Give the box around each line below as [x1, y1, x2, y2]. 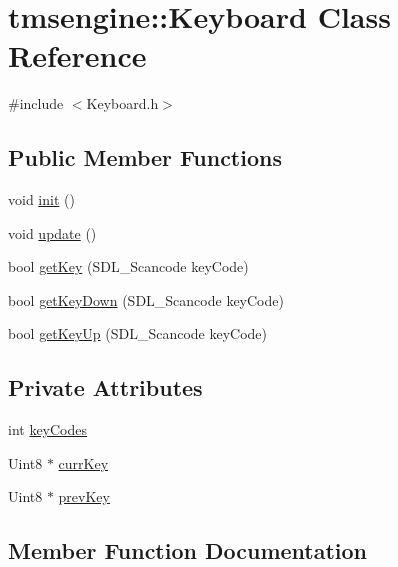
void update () [8, 222, 97, 243]
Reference [8, 35, 147, 76]
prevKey [58, 486, 110, 507]
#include [8, 93, 64, 114]
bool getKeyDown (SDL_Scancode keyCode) [8, 289, 284, 310]
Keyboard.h [86, 93, 159, 114]
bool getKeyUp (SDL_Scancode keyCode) [8, 323, 268, 344]
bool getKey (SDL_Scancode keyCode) [8, 256, 249, 277]
